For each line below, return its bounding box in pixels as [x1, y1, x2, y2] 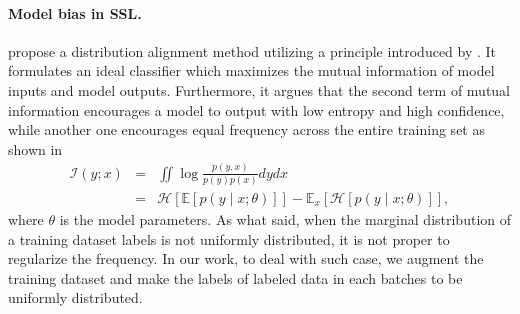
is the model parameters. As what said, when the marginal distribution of [59, 209, 512, 230]
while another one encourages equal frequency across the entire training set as [8, 119, 485, 140]
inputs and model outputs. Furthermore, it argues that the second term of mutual [8, 79, 511, 100]
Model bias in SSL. [8, 2, 142, 23]
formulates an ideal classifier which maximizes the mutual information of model [8, 60, 495, 81]
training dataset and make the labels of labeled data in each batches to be [8, 267, 463, 288]
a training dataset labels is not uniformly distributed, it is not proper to [8, 228, 450, 249]
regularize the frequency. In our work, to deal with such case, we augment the [8, 248, 484, 269]
